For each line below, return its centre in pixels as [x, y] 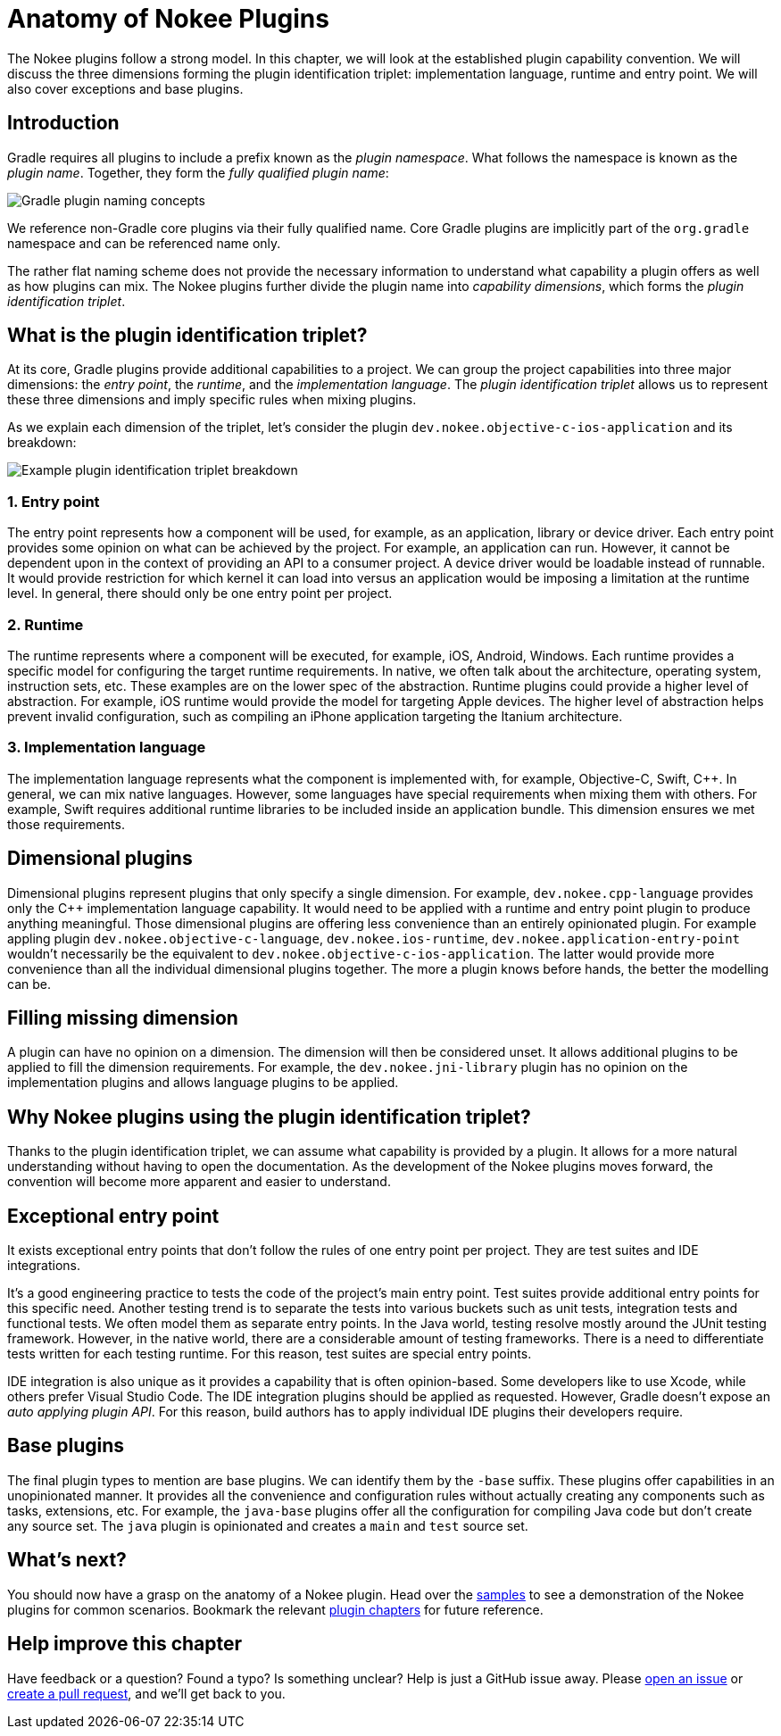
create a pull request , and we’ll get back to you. [146, 1693]
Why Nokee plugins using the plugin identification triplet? [269, 1117]
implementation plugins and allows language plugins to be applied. [203, 1083]
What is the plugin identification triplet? [187, 336]
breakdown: [42, 443]
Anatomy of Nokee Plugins [168, 19]
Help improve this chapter [125, 1644]
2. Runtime [46, 624]
